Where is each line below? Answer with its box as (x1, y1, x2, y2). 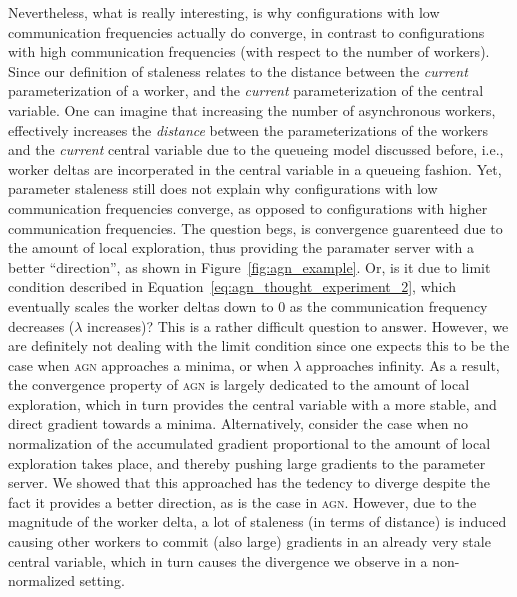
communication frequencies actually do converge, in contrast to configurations (8, 21, 485, 42)
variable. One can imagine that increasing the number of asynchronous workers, (8, 99, 496, 120)
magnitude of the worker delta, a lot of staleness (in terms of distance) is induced (8, 511, 507, 532)
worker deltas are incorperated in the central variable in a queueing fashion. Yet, (8, 158, 502, 179)
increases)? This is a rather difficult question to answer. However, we (87, 315, 509, 336)
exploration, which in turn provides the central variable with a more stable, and (8, 393, 497, 414)
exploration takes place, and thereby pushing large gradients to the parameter (8, 452, 486, 473)
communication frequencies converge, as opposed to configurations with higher (8, 197, 488, 218)
